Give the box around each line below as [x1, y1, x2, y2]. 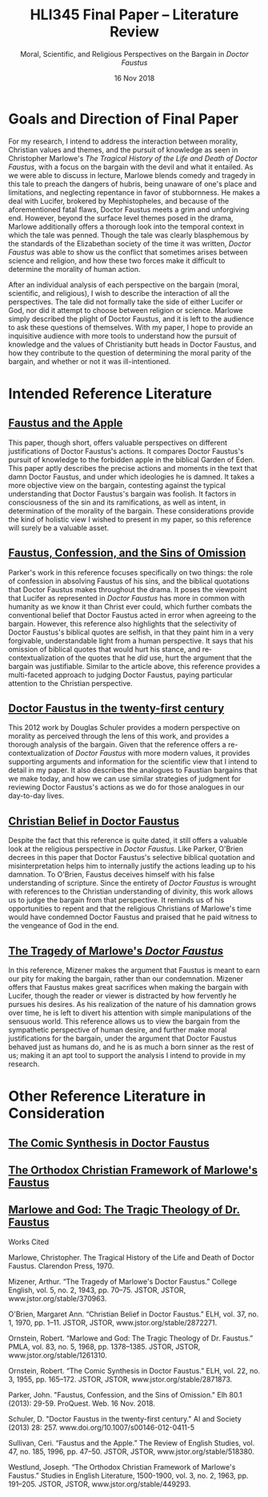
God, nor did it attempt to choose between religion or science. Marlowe [8, 305, 244, 314]
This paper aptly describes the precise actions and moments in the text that [8, 463, 258, 473]
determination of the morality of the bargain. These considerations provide [8, 505, 254, 515]
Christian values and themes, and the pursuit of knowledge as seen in [8, 144, 238, 154]
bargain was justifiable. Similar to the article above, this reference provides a [8, 661, 261, 671]
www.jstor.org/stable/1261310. [8, 1350, 108, 1360]
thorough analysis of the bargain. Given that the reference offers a [8, 740, 226, 749]
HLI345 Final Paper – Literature [30, 6, 239, 24]
